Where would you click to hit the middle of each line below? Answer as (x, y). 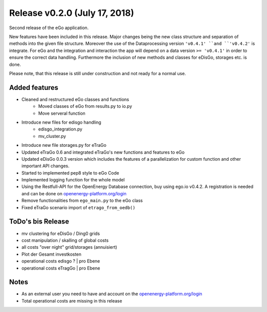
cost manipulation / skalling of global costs (65, 240)
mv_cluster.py (52, 136)
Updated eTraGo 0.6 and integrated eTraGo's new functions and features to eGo (103, 152)
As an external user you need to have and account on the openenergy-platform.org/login (112, 294)
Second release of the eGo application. (49, 28)
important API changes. (45, 166)
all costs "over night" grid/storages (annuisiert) (69, 247)
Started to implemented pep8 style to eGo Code (70, 173)
